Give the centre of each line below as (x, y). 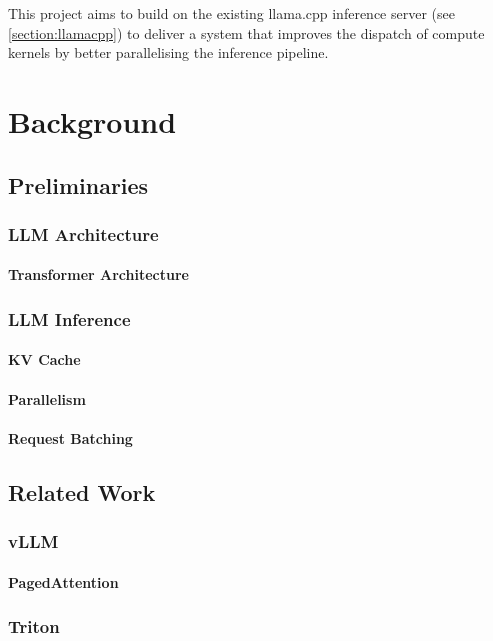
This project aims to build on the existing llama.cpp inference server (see (231, 13)
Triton (34, 626)
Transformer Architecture (98, 274)
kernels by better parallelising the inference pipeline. (168, 52)
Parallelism (47, 398)
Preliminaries (78, 184)
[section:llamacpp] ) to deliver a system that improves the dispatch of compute (246, 32)
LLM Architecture (83, 233)
